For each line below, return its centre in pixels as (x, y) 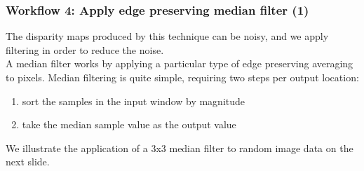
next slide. (28, 162)
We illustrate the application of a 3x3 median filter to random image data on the (180, 148)
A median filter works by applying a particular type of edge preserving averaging (180, 63)
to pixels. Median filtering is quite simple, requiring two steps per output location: (182, 77)
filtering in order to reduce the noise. (85, 49)
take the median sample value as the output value (129, 124)
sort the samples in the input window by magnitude (134, 101)
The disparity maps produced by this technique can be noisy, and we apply (167, 36)
